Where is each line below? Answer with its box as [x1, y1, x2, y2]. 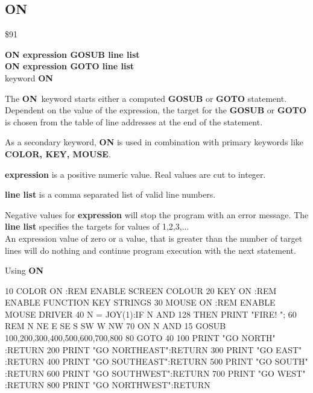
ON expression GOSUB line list [5, 48, 140, 60]
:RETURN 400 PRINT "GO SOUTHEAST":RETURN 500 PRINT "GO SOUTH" [5, 355, 308, 368]
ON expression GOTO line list [5, 60, 134, 72]
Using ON [5, 264, 44, 277]
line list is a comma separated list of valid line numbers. [5, 188, 216, 201]
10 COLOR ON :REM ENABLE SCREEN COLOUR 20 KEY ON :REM [5, 284, 277, 297]
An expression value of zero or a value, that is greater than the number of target [5, 231, 303, 244]
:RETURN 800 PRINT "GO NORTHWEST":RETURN [5, 379, 210, 391]
